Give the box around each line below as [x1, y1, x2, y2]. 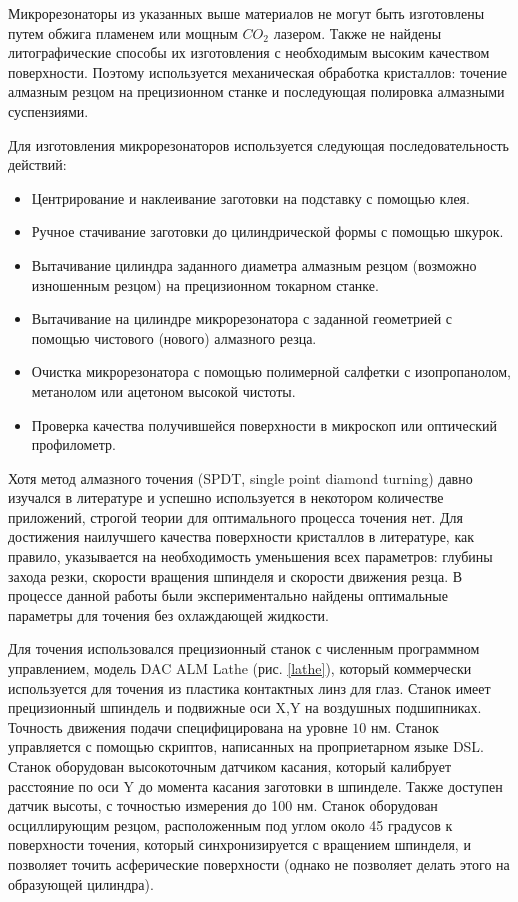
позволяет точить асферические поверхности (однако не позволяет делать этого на [8, 853, 510, 874]
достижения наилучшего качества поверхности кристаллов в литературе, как [8, 526, 475, 547]
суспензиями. [8, 100, 89, 121]
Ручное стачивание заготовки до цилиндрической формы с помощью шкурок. [31, 221, 504, 242]
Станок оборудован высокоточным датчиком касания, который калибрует [8, 756, 451, 776]
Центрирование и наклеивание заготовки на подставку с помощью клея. [31, 187, 470, 208]
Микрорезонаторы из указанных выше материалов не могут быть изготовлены [8, 3, 485, 23]
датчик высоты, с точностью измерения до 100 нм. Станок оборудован [8, 795, 438, 816]
